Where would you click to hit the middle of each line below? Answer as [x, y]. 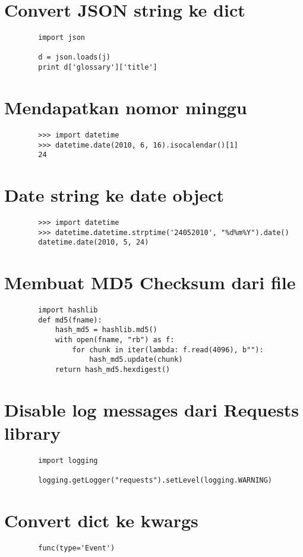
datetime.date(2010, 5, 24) [94, 242]
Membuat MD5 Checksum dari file [150, 282]
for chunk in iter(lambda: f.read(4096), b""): [168, 350]
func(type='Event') [77, 548]
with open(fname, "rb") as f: [115, 340]
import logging [68, 460]
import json [62, 38]
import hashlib [68, 310]
